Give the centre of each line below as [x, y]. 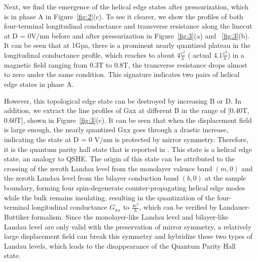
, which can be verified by [178, 207]
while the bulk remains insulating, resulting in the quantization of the [110, 197]
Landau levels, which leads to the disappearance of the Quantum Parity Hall [120, 245]
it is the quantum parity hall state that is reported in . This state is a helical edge [128, 149]
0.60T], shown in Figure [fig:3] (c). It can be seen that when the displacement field [128, 120]
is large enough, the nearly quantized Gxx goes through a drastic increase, [116, 130]
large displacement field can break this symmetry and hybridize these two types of [128, 236]
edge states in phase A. [39, 84]
